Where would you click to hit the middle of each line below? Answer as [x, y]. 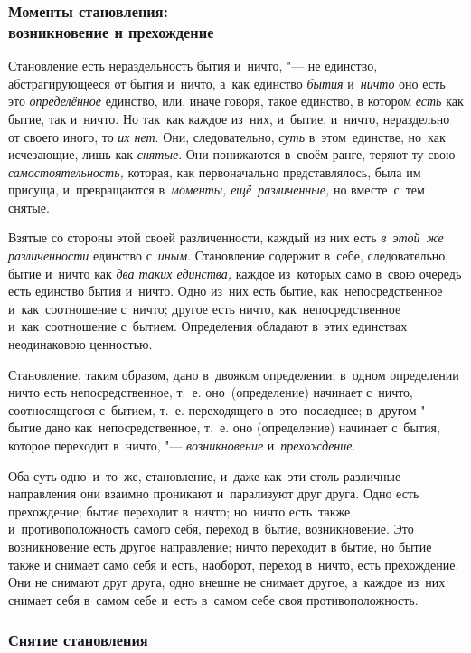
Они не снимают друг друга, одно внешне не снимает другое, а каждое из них [227, 582]
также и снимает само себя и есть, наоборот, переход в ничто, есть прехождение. [234, 564]
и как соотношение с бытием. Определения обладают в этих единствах [208, 326]
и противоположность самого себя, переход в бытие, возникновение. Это [211, 529]
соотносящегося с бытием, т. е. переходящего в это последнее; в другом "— [223, 409]
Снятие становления [78, 640]
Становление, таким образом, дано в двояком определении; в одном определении [234, 374]
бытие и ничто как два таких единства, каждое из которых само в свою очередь [235, 273]
